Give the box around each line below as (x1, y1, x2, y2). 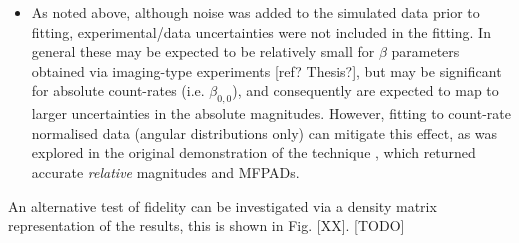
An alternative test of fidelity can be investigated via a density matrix (8, 195, 437, 216)
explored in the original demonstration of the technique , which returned (31, 142, 476, 163)
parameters (391, 41, 460, 62)
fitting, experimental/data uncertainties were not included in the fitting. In (31, 21, 491, 42)
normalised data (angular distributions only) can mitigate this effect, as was (31, 122, 498, 143)
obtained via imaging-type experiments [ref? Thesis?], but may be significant (31, 60, 502, 81)
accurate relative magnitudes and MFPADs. (31, 161, 300, 182)
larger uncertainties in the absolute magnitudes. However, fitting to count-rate (31, 103, 511, 124)
